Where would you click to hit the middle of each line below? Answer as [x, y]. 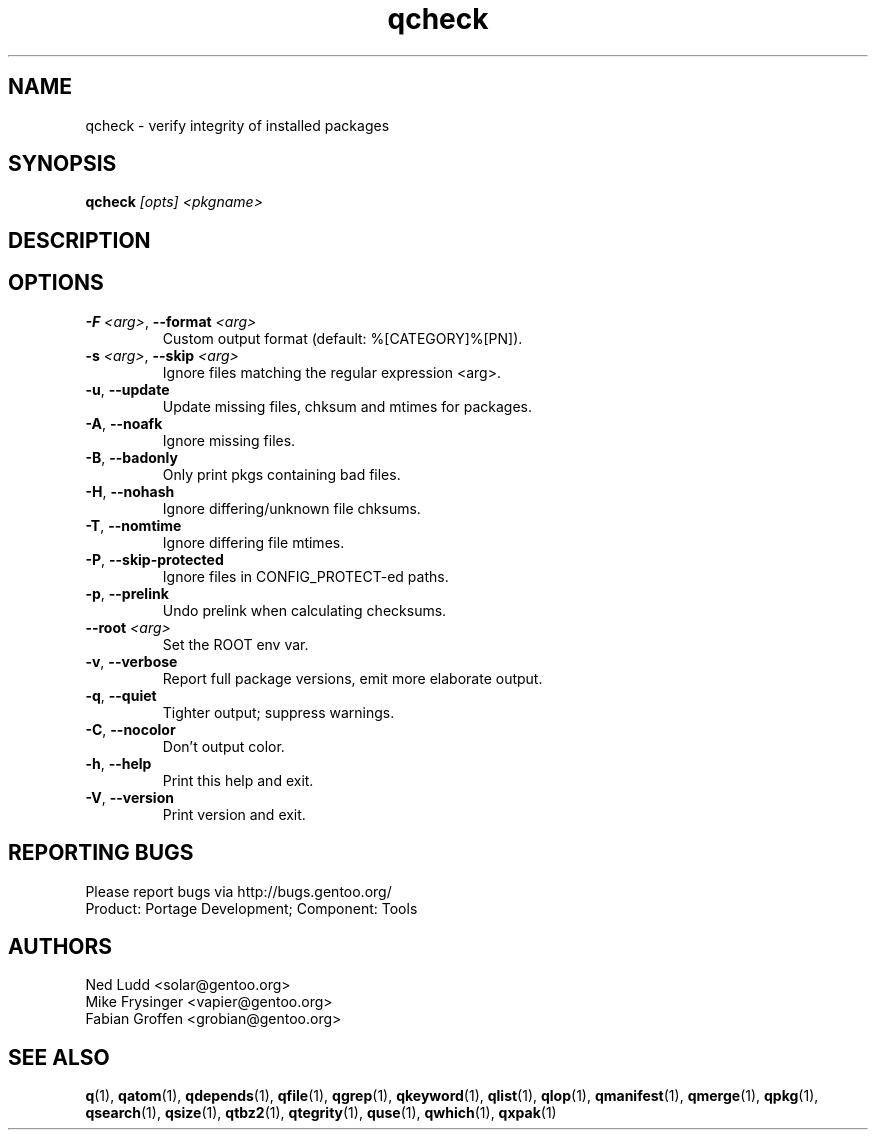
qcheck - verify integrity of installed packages [237, 125]
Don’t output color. [223, 746]
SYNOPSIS [62, 164]
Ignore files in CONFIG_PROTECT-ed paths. [305, 576]
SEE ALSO [59, 1057]
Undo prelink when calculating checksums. [304, 610]
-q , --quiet [121, 695]
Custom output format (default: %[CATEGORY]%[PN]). [342, 338]
